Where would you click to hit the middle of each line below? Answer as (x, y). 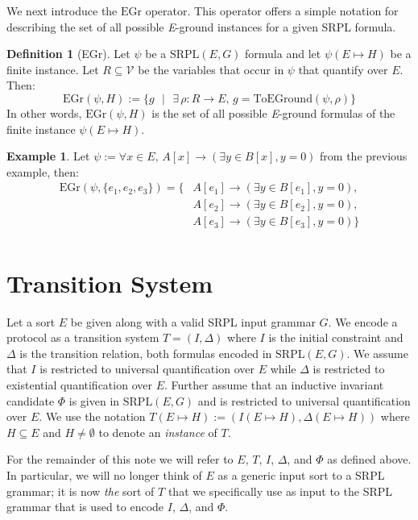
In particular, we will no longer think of (104, 474)
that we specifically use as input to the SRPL (280, 491)
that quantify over (343, 69)
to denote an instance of (158, 432)
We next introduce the (62, 10)
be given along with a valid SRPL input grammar (193, 321)
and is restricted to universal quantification (304, 400)
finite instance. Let (53, 69)
